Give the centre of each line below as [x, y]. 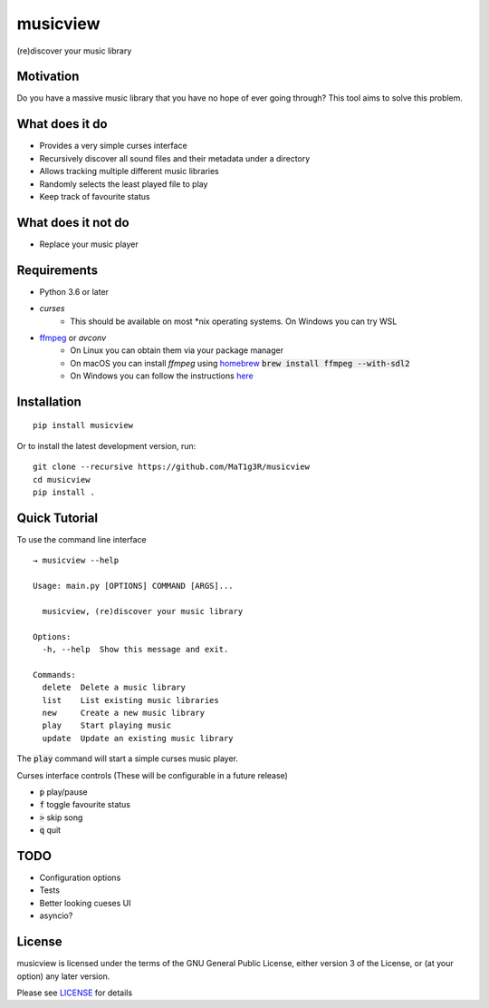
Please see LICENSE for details [75, 993]
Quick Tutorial [58, 518]
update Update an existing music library [138, 738]
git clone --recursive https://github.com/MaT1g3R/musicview [171, 467]
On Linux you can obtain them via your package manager [177, 350]
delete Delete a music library [114, 688]
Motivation [48, 77]
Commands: [54, 675]
